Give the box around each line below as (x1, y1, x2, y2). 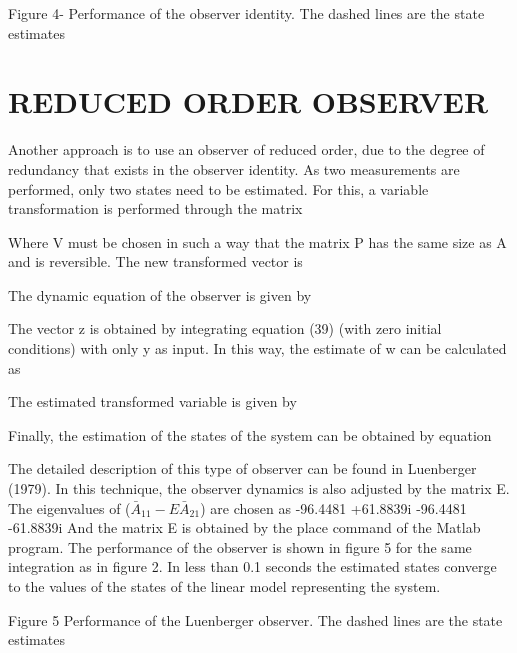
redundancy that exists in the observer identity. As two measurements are (8, 158, 460, 179)
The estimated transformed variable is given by (8, 391, 297, 412)
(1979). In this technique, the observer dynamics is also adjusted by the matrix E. (8, 478, 510, 499)
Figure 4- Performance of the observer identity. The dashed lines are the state (8, 3, 485, 23)
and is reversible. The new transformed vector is (8, 251, 303, 272)
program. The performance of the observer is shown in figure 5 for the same (8, 536, 472, 557)
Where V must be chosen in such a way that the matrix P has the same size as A (8, 231, 507, 252)
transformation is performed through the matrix (8, 198, 303, 219)
